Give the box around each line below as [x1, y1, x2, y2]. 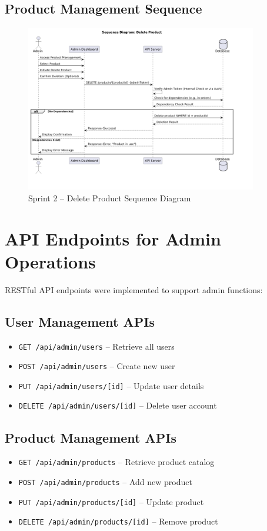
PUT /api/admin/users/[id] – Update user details [18, 379, 204, 391]
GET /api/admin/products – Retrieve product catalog [18, 456, 215, 468]
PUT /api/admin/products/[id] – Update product [18, 495, 204, 507]
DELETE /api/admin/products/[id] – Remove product [18, 515, 218, 527]
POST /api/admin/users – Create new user [18, 360, 175, 372]
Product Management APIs [5, 428, 176, 446]
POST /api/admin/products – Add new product [18, 476, 192, 487]
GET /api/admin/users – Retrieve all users [18, 340, 175, 352]
